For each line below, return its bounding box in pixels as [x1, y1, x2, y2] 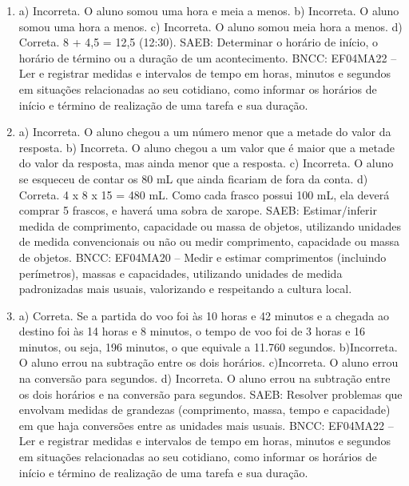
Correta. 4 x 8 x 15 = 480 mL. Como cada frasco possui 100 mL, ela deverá [18, 186, 390, 203]
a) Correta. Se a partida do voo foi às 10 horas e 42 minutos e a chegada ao [18, 307, 389, 323]
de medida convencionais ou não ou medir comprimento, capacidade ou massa [18, 233, 400, 250]
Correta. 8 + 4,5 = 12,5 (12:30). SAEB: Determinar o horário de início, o [18, 34, 379, 50]
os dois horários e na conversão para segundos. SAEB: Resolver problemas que [18, 385, 403, 402]
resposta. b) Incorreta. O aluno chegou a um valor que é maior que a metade [18, 139, 395, 155]
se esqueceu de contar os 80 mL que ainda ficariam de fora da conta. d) [18, 170, 368, 187]
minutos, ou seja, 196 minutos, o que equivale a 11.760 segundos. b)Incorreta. [18, 338, 398, 355]
